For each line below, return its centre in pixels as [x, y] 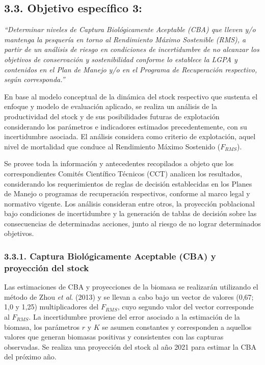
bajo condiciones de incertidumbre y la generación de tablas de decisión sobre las [130, 213]
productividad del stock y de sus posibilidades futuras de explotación [112, 116]
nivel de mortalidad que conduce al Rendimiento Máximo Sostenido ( [112, 146]
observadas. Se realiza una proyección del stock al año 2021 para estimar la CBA [130, 346]
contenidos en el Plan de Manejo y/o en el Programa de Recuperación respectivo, [131, 69]
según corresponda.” [35, 79]
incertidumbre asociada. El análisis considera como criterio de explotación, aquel [130, 136]
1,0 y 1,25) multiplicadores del [51, 307]
